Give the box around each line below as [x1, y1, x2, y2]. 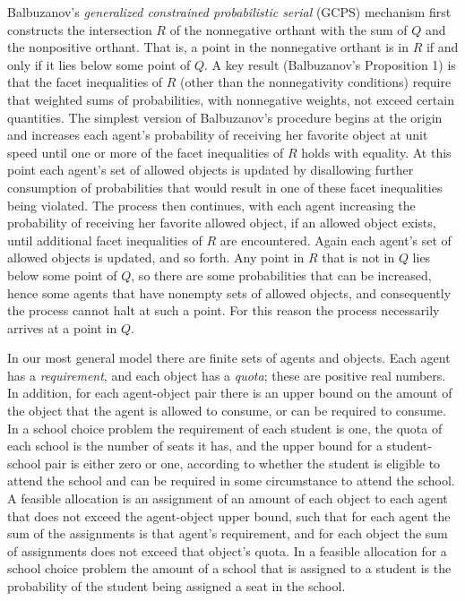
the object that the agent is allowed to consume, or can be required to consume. [7, 401, 446, 420]
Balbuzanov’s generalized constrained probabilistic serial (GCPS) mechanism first [7, 3, 452, 21]
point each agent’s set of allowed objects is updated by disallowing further [7, 160, 414, 179]
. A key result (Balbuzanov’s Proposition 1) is [204, 55, 456, 73]
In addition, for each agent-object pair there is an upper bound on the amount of [7, 383, 452, 402]
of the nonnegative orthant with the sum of [169, 20, 408, 39]
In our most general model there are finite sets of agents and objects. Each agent [7, 348, 451, 367]
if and [426, 38, 459, 56]
